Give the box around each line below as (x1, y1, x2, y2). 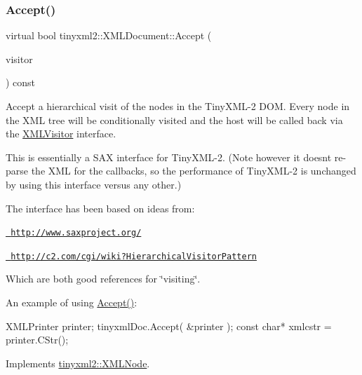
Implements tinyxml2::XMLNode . (6, 355, 150, 370)
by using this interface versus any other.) (6, 177, 182, 191)
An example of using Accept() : (6, 295, 138, 310)
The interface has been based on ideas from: (6, 200, 195, 215)
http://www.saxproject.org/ (11, 228, 142, 238)
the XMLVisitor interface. (6, 126, 116, 141)
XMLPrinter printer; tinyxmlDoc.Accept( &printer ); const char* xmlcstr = (6, 318, 332, 333)
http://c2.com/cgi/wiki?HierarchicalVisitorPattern (11, 251, 257, 261)
